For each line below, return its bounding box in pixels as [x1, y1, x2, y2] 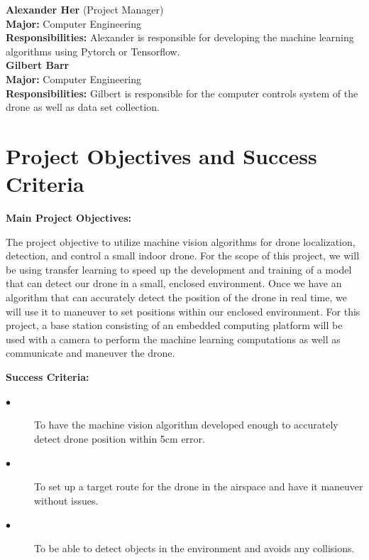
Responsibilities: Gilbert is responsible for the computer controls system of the [6, 85, 358, 100]
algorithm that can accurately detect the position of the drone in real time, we [6, 290, 347, 305]
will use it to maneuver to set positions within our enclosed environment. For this [6, 303, 360, 318]
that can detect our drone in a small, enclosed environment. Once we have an [6, 276, 342, 291]
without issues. [34, 492, 99, 507]
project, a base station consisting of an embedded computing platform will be [6, 318, 343, 333]
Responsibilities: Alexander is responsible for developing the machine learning [6, 30, 354, 45]
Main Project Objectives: [6, 210, 132, 225]
